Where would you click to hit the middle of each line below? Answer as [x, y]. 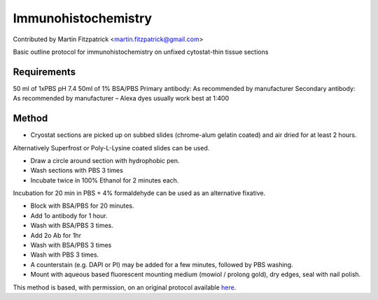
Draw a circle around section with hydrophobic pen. [105, 160]
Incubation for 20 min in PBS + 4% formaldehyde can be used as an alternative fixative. [139, 193]
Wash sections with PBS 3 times [77, 171]
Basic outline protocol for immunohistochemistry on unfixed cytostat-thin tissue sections [141, 52]
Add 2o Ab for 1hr [56, 235]
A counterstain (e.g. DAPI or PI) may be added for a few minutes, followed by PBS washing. [162, 264]
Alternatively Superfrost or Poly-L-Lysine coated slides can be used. [111, 148]
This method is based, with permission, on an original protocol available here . [125, 287]
